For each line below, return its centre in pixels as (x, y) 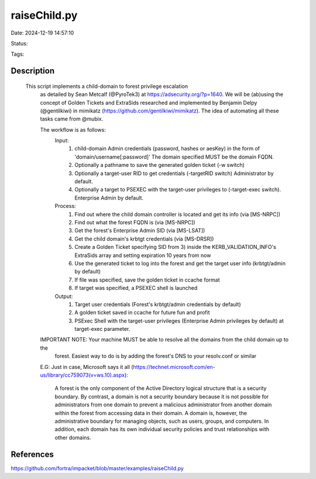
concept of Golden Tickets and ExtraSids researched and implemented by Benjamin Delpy (149, 102)
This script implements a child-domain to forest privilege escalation (107, 86)
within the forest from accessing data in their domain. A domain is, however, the (151, 413)
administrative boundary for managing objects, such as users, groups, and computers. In (162, 421)
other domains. (73, 437)
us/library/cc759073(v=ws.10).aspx (83, 375)
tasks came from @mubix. (72, 119)
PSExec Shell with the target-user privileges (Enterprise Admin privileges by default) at (179, 321)
